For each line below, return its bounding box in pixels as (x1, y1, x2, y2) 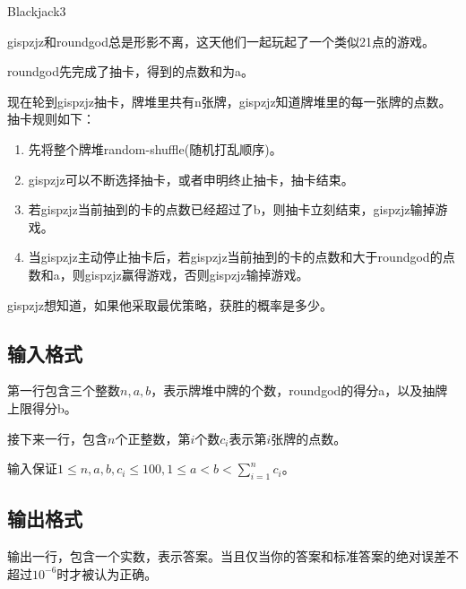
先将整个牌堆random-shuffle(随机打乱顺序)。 (28, 139, 282, 158)
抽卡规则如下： (7, 109, 95, 128)
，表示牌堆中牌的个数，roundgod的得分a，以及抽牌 (151, 381, 448, 400)
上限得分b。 (7, 398, 77, 417)
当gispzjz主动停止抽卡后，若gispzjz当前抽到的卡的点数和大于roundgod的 (28, 247, 443, 266)
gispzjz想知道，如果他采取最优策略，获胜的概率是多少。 (7, 295, 332, 314)
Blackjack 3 (7, 2, 66, 20)
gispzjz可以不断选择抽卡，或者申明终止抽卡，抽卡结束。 (28, 169, 354, 188)
